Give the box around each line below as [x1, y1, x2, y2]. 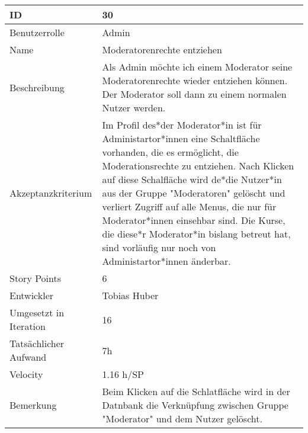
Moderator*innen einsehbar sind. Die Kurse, [102, 213, 285, 227]
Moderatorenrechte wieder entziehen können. [102, 73, 288, 87]
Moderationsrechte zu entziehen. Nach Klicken [102, 159, 294, 172]
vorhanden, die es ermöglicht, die [102, 145, 239, 159]
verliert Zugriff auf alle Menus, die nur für [102, 200, 277, 213]
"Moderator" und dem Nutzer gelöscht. [102, 412, 262, 425]
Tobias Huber [102, 288, 159, 302]
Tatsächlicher [9, 336, 65, 350]
